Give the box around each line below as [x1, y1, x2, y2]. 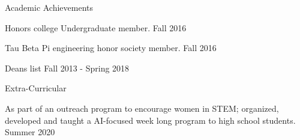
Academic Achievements [5, 1, 94, 13]
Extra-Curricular [5, 82, 67, 94]
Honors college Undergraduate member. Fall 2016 [5, 21, 187, 34]
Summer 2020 [5, 126, 55, 138]
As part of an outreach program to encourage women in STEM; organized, [5, 102, 279, 114]
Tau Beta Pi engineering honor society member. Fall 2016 [5, 41, 217, 54]
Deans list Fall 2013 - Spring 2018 [5, 61, 130, 74]
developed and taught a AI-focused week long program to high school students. [5, 114, 296, 126]
